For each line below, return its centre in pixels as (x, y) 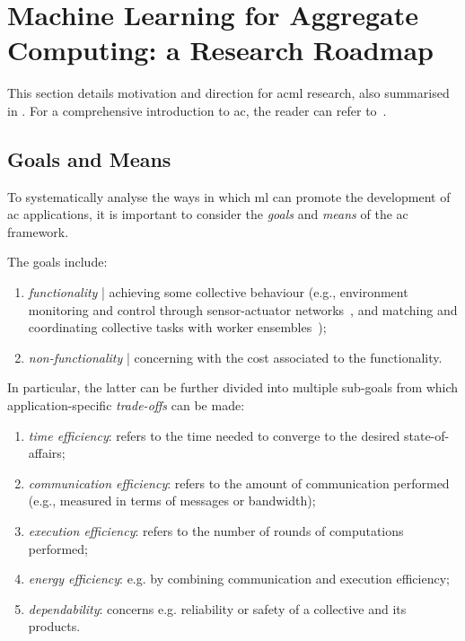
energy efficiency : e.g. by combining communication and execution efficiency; (239, 579)
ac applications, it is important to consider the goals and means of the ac (208, 214)
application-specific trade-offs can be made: (126, 405)
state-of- (426, 435)
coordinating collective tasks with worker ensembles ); (177, 327)
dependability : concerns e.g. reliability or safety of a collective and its (217, 608)
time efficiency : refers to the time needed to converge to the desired (214, 435)
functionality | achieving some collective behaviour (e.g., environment (218, 292)
